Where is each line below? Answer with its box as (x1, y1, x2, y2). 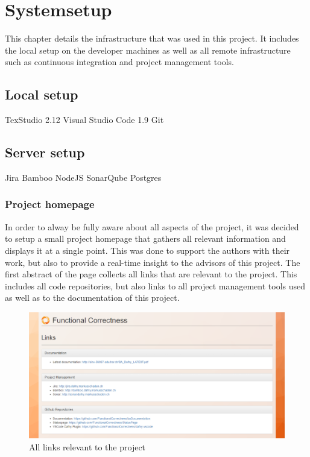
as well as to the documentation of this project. (5, 291, 180, 304)
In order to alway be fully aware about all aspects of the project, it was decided (5, 220, 299, 233)
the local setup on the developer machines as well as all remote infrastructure (5, 43, 291, 56)
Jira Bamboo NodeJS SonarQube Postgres (5, 171, 162, 183)
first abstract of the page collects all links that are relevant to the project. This (5, 268, 297, 280)
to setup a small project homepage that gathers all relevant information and (5, 232, 286, 245)
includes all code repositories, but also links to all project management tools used (5, 279, 306, 292)
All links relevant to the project (29, 440, 146, 453)
